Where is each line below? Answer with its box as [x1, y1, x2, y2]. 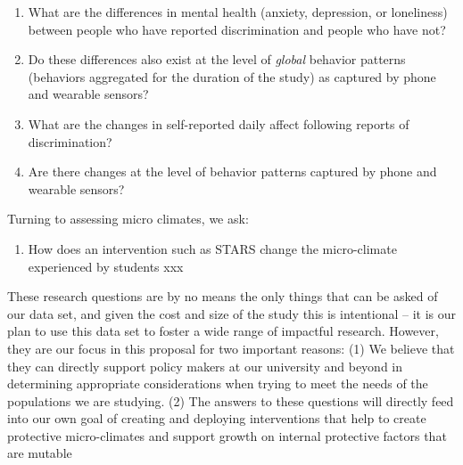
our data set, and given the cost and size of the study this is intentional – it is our [7, 304, 457, 322]
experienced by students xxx [28, 257, 184, 275]
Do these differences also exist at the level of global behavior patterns [28, 50, 406, 69]
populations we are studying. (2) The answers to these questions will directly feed [7, 391, 454, 410]
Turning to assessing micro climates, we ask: [7, 209, 249, 228]
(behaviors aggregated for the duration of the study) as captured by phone [28, 67, 436, 86]
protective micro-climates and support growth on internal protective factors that [7, 426, 447, 445]
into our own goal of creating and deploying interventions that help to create [7, 409, 426, 428]
